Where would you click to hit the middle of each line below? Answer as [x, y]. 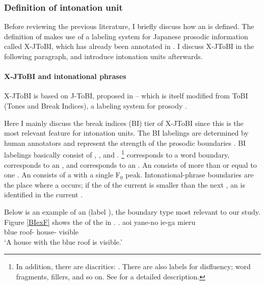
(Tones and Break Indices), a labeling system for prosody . [96, 105]
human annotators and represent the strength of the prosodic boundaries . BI [125, 142]
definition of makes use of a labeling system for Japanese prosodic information [126, 36]
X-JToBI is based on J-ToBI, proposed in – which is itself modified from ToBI [126, 96]
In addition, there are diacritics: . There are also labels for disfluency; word [133, 266]
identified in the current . [44, 195]
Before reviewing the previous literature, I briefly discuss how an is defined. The [129, 26]
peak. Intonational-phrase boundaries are [190, 175]
